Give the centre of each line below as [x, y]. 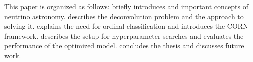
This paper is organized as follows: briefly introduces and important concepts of [126, 6]
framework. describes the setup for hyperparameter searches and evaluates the [124, 35]
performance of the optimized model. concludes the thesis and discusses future [124, 45]
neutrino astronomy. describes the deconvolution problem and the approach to [124, 16]
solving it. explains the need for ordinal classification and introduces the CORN [126, 26]
